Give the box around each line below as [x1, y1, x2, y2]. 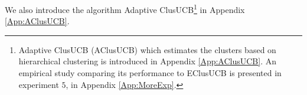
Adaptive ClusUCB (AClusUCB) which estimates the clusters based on [18, 43, 276, 55]
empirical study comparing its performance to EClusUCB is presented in [18, 67, 282, 79]
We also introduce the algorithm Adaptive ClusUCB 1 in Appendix [5, 2, 245, 15]
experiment [18, 78, 59, 90]
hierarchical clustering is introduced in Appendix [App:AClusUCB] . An [18, 55, 276, 67]
